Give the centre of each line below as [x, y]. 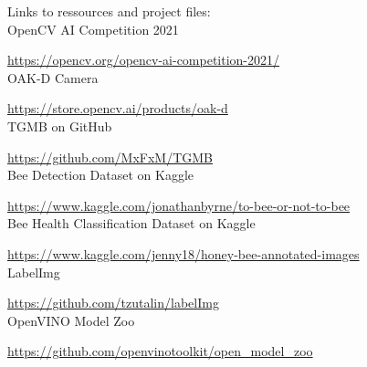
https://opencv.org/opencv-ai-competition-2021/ [144, 60]
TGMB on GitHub [60, 126]
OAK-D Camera [53, 77]
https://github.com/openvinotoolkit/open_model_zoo [160, 351]
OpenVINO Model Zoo [71, 320]
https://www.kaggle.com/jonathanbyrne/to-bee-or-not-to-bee [179, 205]
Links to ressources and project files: [109, 11]
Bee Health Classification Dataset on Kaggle [131, 223]
